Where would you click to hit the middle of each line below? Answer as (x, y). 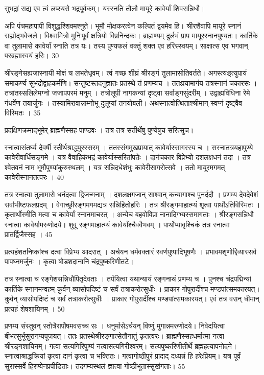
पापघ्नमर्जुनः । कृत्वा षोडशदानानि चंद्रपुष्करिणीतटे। (69, 261)
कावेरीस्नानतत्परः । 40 (34, 177)
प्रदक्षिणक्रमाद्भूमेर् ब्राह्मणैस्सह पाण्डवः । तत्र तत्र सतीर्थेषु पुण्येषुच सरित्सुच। (99, 130)
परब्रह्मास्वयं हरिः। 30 (32, 55)
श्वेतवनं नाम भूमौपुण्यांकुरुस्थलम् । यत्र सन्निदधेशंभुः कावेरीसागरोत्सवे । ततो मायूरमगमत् (115, 167)
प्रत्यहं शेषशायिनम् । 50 (35, 308)
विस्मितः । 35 (23, 113)
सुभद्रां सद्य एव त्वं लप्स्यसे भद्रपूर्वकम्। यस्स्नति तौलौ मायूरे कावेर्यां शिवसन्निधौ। (105, 8)
